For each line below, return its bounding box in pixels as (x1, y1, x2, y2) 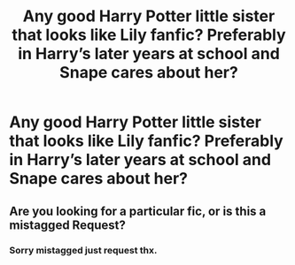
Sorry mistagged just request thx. (9, 244, 158, 256)
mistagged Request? (9, 217, 126, 232)
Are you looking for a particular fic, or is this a (9, 203, 267, 218)
